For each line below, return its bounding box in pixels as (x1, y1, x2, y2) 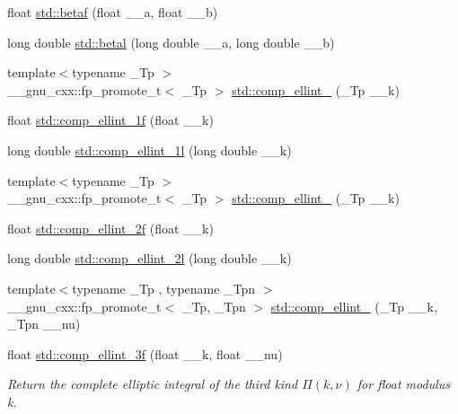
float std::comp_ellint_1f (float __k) (7, 110, 214, 129)
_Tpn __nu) (7, 314, 81, 333)
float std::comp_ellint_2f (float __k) (7, 218, 214, 237)
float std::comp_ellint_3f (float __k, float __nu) (7, 344, 283, 363)
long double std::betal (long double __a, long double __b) (7, 32, 335, 51)
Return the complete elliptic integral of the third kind (7, 374, 298, 393)
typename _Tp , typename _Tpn (72, 278, 256, 297)
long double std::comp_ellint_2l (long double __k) (7, 249, 292, 268)
